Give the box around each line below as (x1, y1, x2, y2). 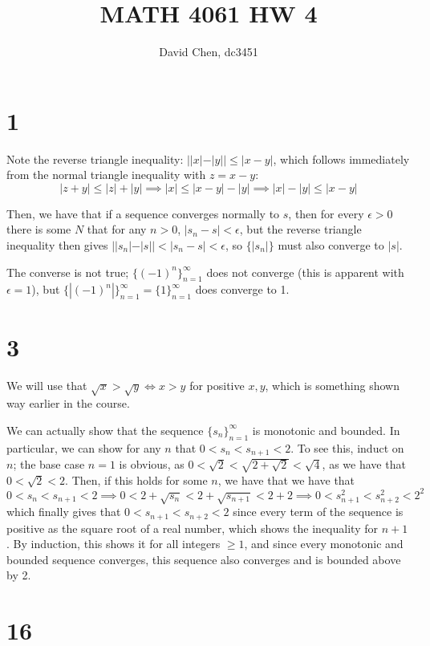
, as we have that (322, 456, 406, 473)
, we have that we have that (217, 471, 355, 488)
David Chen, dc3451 (159, 43, 258, 60)
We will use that (6, 376, 87, 393)
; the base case (13, 456, 85, 473)
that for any (87, 221, 147, 238)
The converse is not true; (6, 263, 129, 280)
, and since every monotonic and (244, 535, 404, 552)
